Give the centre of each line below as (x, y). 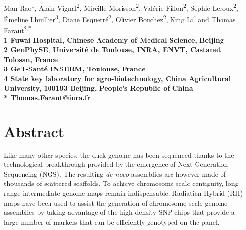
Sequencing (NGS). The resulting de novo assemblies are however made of (115, 173)
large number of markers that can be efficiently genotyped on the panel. (112, 221)
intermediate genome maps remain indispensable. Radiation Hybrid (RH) (133, 193)
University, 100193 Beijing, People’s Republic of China (98, 88)
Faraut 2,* (18, 30)
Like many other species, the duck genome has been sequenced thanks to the (119, 154)
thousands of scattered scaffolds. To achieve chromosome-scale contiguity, (114, 183)
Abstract (34, 131)
